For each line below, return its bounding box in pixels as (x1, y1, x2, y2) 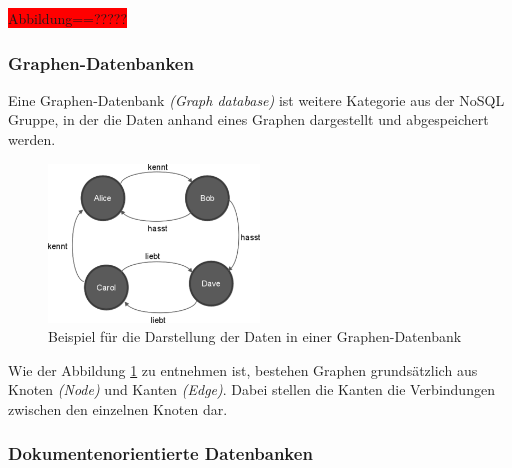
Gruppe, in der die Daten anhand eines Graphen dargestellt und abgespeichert (8, 109, 489, 130)
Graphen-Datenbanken (8, 50, 194, 75)
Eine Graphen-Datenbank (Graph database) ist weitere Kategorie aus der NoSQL (8, 89, 505, 110)
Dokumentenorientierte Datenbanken (8, 441, 313, 466)
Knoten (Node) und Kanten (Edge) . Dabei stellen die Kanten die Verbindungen (8, 379, 495, 400)
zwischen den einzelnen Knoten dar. (8, 398, 228, 419)
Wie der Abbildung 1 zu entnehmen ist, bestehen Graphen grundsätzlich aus (8, 359, 478, 380)
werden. (8, 129, 56, 149)
